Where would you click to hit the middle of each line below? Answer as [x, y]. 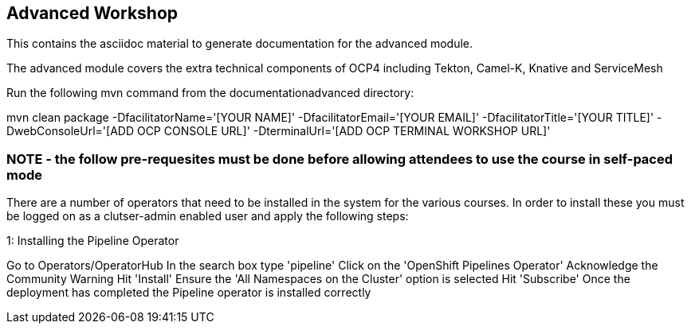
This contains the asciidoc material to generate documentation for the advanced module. [239, 44]
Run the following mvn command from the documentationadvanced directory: [210, 93]
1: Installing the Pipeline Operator [93, 241]
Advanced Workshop [92, 13]
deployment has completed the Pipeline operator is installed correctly [189, 293]
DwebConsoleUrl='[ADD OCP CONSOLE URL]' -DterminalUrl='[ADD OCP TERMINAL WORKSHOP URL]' [279, 131]
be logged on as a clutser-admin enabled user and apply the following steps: [208, 216]
